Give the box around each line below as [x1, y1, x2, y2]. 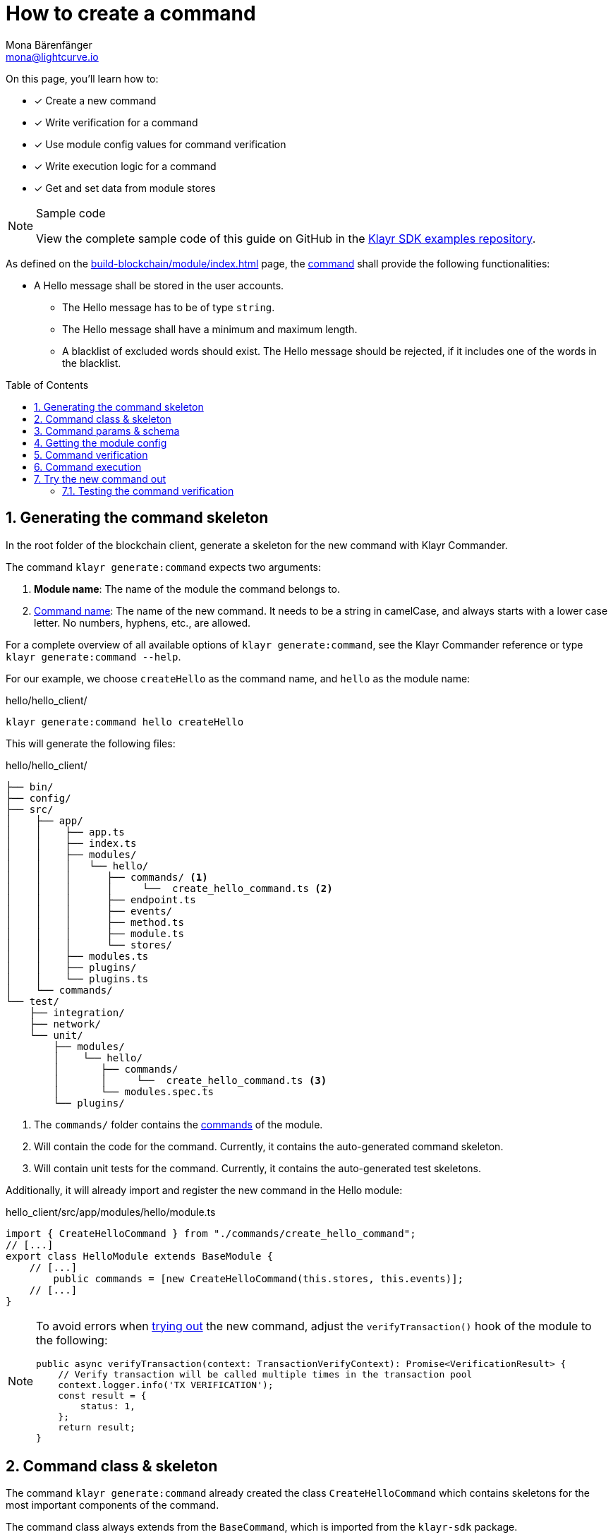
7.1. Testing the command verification [62, 484, 234, 497]
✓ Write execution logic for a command [34, 159, 217, 172]
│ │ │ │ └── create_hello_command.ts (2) [6, 882, 333, 894]
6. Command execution [34, 460, 142, 473]
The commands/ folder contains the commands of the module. [34, 1118, 323, 1131]
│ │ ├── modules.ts [6, 950, 149, 962]
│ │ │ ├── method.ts [6, 916, 184, 928]
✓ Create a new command [34, 94, 157, 107]
